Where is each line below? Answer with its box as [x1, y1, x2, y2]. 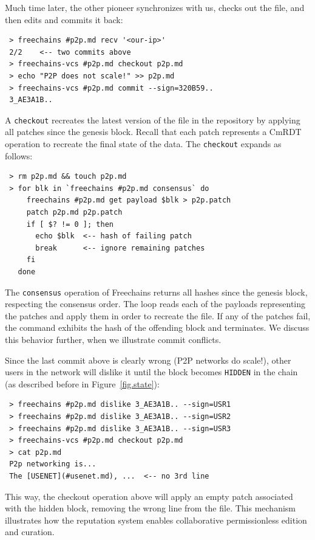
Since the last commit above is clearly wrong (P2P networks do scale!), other [5, 353, 291, 366]
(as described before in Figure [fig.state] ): [5, 377, 160, 390]
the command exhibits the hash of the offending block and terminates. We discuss [5, 321, 310, 334]
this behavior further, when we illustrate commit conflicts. [5, 333, 222, 346]
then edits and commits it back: [5, 13, 123, 26]
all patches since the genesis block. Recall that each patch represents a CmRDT [5, 125, 302, 138]
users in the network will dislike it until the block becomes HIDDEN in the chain [5, 365, 298, 378]
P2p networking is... [9, 460, 97, 469]
